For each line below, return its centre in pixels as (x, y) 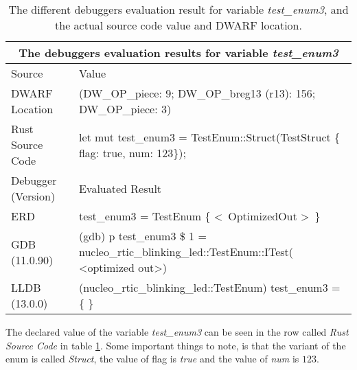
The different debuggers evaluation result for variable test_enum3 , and (178, 9)
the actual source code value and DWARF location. (178, 25)
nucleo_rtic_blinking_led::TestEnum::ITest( (186, 252)
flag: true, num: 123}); (133, 152)
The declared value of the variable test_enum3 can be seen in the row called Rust (177, 332)
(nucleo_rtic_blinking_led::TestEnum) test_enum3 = (209, 287)
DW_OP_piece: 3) (125, 109)
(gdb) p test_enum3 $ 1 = (142, 236)
